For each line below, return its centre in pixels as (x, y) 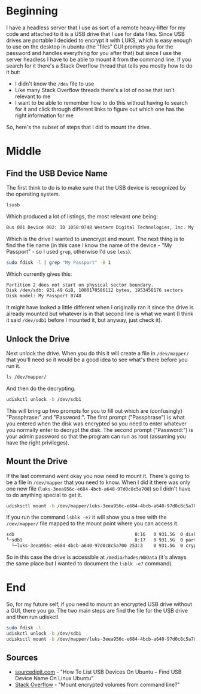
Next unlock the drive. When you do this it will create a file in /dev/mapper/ (98, 353)
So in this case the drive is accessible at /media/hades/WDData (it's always (96, 557)
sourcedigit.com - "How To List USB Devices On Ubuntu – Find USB (98, 672)
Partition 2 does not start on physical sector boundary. (80, 285)
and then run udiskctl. (33, 617)
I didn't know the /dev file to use (54, 83)
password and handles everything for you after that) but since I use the (94, 53)
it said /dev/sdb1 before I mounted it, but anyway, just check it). (84, 320)
